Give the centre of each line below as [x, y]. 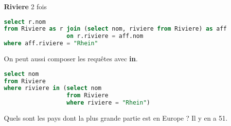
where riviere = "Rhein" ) [108, 103]
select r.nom [25, 22]
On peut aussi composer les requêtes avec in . [71, 59]
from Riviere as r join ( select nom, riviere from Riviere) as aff [115, 29]
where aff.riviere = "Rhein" [51, 44]
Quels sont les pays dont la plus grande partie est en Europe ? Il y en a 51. [116, 118]
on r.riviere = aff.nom [105, 36]
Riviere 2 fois [25, 6]
